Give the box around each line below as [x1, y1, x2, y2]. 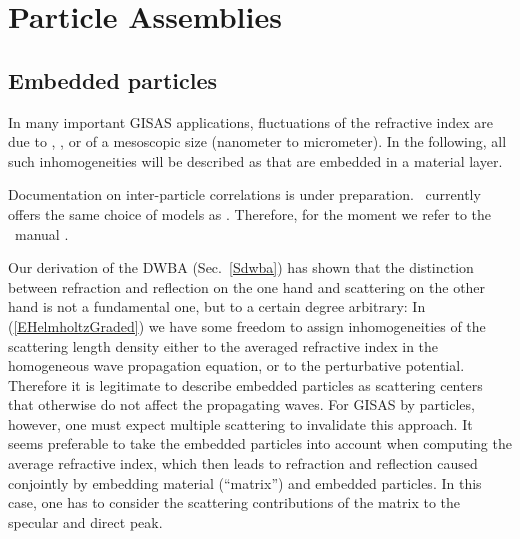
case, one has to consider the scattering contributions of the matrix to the [8, 492, 461, 513]
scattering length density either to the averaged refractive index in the [8, 335, 439, 356]
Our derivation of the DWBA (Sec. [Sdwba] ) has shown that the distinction [8, 257, 474, 278]
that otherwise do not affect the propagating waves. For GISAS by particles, [8, 394, 475, 415]
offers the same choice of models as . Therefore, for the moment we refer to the [8, 203, 492, 224]
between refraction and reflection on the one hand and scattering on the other [8, 276, 486, 297]
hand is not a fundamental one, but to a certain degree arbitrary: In [8, 296, 426, 317]
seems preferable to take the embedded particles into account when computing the [8, 433, 512, 454]
